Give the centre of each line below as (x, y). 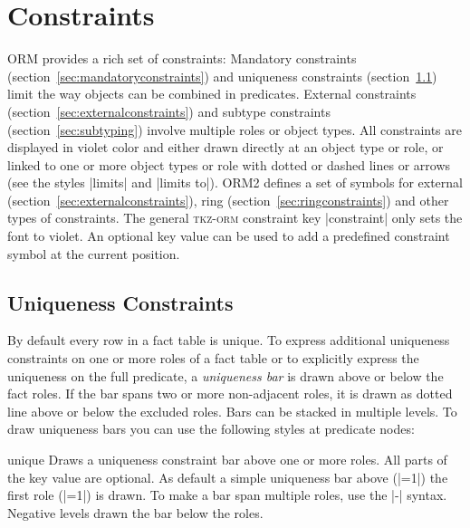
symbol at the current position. (94, 253)
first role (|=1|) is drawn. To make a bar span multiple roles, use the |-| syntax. (227, 495)
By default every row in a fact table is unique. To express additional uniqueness (229, 340)
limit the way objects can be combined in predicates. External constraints (212, 94)
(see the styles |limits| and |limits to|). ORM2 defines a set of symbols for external (235, 182)
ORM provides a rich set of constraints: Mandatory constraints (182, 58)
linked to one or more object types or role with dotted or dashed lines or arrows (229, 164)
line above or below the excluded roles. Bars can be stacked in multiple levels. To (232, 411)
